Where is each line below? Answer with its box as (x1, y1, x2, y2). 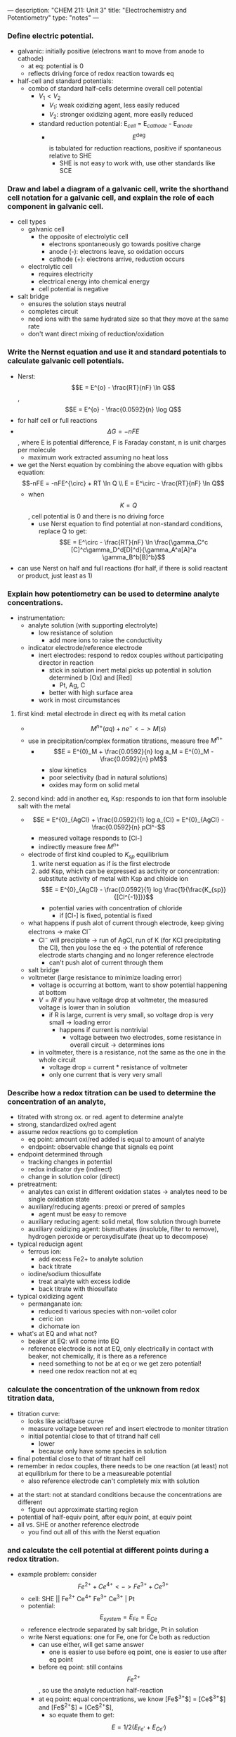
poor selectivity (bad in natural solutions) (48, 773, 168, 782)
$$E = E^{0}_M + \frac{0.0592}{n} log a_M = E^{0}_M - (53, 747, 214, 756)
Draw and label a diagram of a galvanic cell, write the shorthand (7, 184, 229, 194)
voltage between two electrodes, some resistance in (70, 1033, 222, 1042)
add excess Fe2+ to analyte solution (38, 1255, 143, 1264)
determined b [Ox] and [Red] (48, 673, 133, 682)
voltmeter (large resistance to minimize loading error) (27, 974, 183, 982)
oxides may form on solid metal (48, 781, 140, 789)
